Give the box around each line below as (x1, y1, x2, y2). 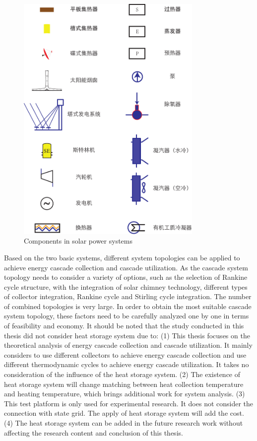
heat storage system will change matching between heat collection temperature (4, 378, 244, 389)
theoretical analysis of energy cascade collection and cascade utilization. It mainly (4, 340, 253, 350)
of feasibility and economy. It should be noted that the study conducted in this (4, 320, 244, 331)
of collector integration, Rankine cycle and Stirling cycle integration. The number (4, 291, 252, 302)
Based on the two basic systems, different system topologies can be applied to (4, 252, 240, 262)
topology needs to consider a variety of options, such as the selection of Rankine (4, 272, 248, 282)
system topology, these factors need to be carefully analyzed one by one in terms (4, 311, 249, 321)
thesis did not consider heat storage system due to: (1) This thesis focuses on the (4, 330, 250, 340)
